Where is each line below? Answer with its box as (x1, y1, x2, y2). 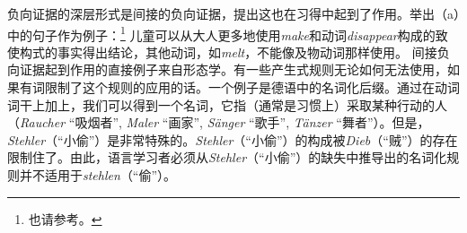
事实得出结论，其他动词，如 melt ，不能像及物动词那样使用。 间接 (57, 42, 437, 61)
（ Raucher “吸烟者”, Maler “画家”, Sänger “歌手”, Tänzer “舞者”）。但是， (7, 113, 430, 132)
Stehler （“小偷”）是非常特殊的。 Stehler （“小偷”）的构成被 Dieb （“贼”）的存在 (7, 130, 458, 149)
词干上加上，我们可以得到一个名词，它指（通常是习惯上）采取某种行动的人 (7, 95, 447, 114)
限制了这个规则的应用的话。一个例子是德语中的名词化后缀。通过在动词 (44, 78, 460, 97)
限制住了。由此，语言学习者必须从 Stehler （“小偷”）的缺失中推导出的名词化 (7, 148, 447, 167)
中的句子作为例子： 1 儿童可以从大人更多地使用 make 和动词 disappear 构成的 (7, 22, 436, 44)
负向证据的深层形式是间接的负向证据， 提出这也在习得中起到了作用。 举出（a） (7, 4, 460, 22)
